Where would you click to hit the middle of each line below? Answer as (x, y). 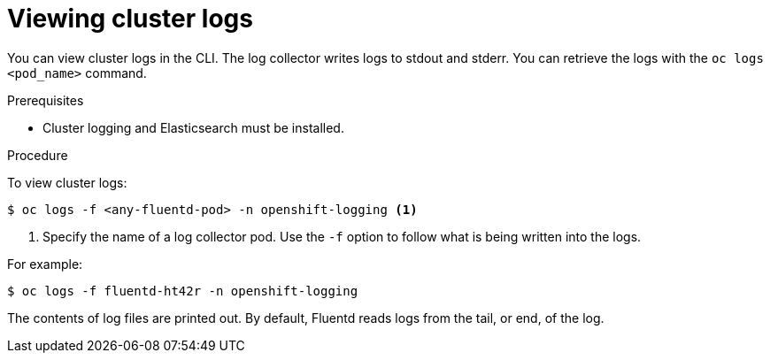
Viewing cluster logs (130, 19)
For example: (45, 264)
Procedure (38, 155)
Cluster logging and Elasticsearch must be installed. (193, 127)
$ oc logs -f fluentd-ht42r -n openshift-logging (183, 291)
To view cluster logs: (67, 182)
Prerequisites (46, 100)
